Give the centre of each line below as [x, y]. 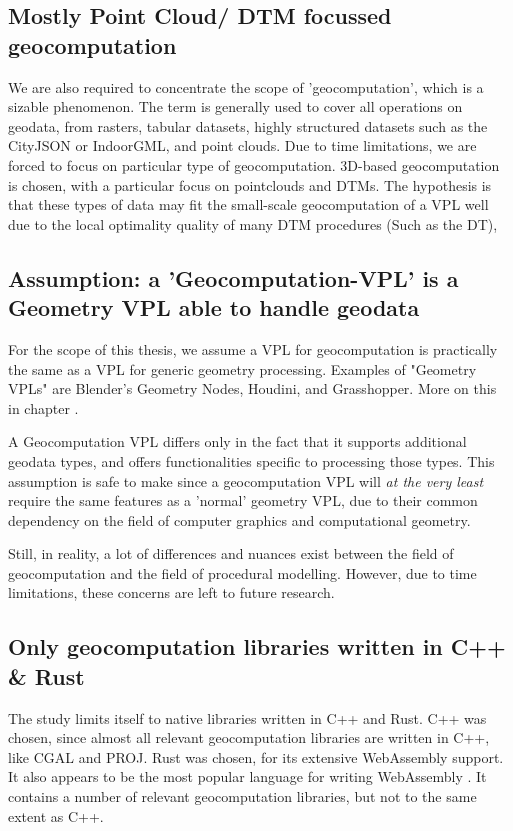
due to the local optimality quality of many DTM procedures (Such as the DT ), [253, 223]
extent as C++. [56, 815]
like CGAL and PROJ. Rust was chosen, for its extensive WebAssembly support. [256, 756]
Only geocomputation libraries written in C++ [257, 646]
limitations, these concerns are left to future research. [171, 592]
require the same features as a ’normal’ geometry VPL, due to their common [243, 500]
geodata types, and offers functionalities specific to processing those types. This [251, 460]
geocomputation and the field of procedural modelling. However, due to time [242, 572]
